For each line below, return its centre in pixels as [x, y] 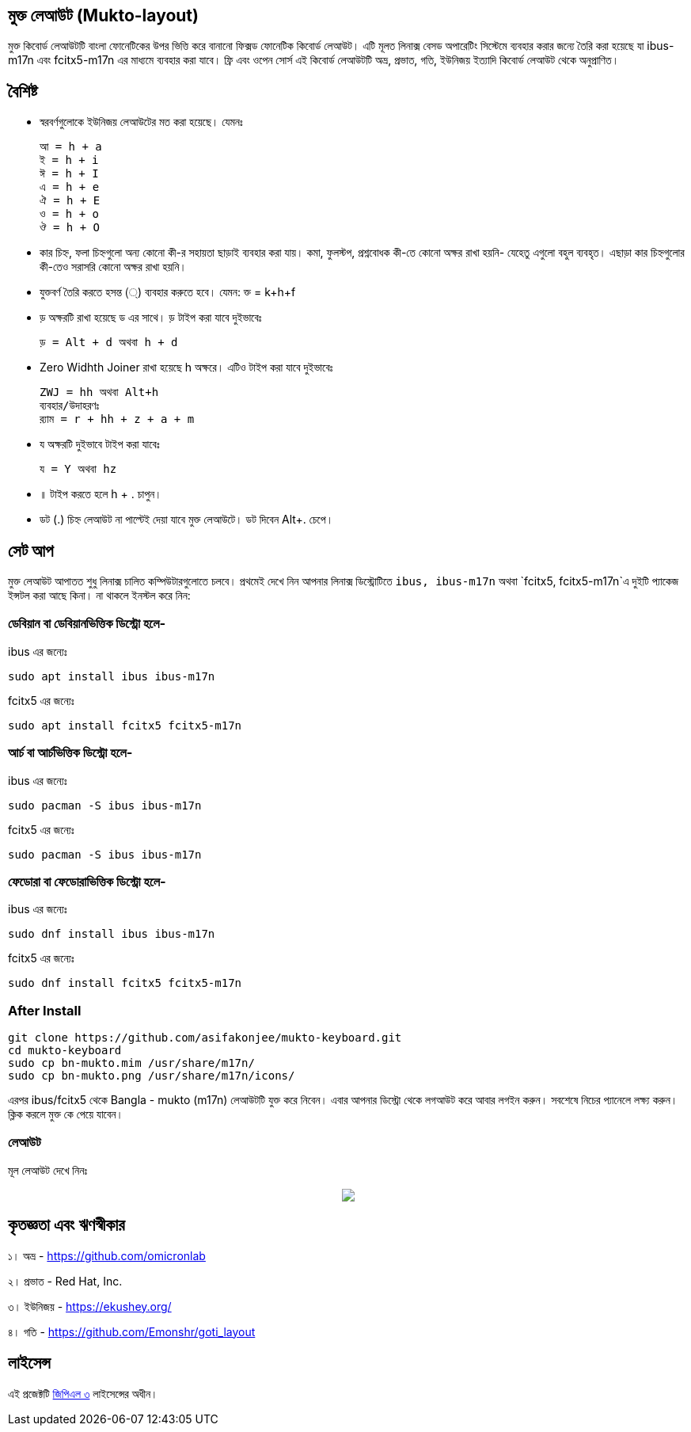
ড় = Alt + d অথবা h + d [109, 343]
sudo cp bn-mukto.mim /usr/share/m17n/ [131, 1063]
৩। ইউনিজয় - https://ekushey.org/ [90, 1306]
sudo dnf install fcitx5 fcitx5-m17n [125, 983]
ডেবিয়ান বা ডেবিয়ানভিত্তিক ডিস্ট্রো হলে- [87, 624]
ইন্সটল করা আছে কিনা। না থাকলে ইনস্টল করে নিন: [99, 596]
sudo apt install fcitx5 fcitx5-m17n [125, 725]
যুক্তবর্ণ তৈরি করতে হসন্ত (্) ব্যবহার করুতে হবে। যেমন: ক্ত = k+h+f [168, 292]
